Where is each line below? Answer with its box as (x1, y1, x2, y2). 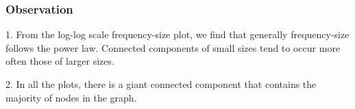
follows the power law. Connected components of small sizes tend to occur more (5, 40, 341, 54)
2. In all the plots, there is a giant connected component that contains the (5, 77, 317, 91)
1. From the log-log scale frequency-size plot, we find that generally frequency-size (5, 27, 350, 42)
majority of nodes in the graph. (5, 90, 137, 104)
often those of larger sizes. (5, 54, 114, 68)
